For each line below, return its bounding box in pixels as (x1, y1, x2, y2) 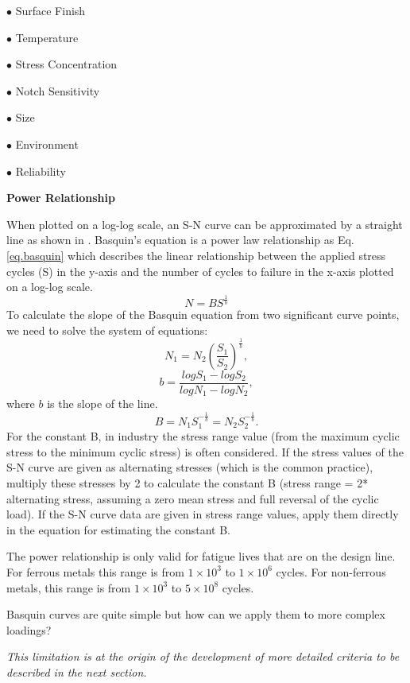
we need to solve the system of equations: (6, 321, 208, 338)
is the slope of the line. (47, 395, 158, 412)
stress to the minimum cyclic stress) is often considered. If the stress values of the (6, 443, 404, 460)
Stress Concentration (15, 56, 118, 72)
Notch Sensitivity (15, 82, 100, 99)
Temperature (15, 29, 79, 45)
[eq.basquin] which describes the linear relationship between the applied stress (6, 246, 386, 263)
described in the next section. (6, 663, 147, 680)
